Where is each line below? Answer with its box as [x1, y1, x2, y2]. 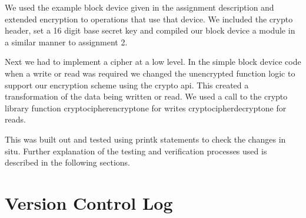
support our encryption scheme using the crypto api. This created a [5, 78, 249, 91]
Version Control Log [5, 190, 173, 214]
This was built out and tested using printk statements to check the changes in [5, 133, 286, 145]
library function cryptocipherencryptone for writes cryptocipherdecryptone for [5, 101, 287, 114]
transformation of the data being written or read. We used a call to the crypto [5, 90, 288, 103]
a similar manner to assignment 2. [5, 35, 128, 48]
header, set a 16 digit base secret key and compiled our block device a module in [5, 24, 295, 37]
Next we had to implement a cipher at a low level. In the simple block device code [5, 55, 301, 68]
